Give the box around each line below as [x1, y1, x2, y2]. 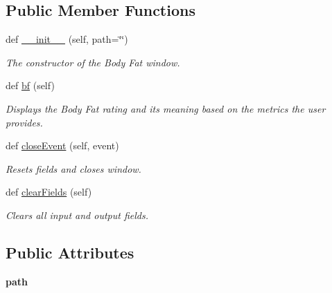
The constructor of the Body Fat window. [6, 55, 180, 69]
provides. [6, 115, 43, 129]
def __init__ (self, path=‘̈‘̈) [6, 32, 128, 46]
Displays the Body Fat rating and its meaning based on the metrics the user [6, 101, 326, 115]
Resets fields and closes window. [6, 161, 141, 176]
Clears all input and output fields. [6, 207, 148, 222]
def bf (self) [6, 78, 55, 93]
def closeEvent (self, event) [6, 138, 119, 153]
